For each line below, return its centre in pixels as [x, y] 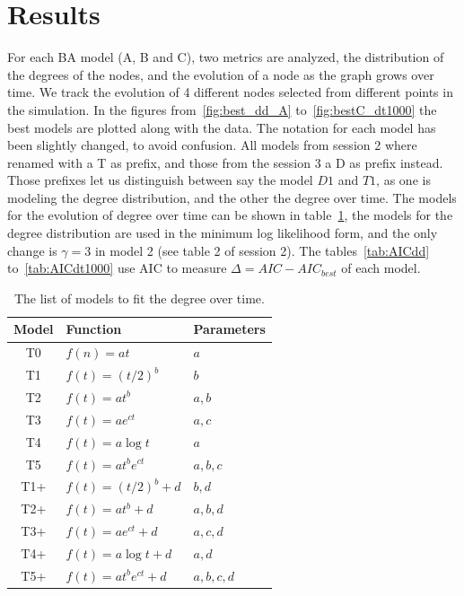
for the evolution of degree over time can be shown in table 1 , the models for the [230, 215]
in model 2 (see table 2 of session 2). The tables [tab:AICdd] [262, 250]
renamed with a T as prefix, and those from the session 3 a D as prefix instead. [225, 162]
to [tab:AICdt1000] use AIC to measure [117, 268]
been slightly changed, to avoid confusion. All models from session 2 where [212, 145]
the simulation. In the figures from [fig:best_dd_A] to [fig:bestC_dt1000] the [222, 109]
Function [94, 329]
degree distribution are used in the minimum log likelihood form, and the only [223, 233]
